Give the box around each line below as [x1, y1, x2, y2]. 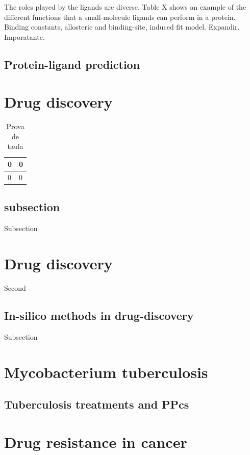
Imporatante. [4, 31, 45, 42]
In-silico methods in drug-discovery [4, 307, 194, 323]
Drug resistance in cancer [4, 431, 187, 452]
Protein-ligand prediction [4, 56, 140, 72]
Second [4, 282, 26, 293]
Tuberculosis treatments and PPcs [4, 396, 189, 412]
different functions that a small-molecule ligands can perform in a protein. [4, 11, 236, 22]
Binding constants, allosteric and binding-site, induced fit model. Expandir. [4, 21, 240, 32]
